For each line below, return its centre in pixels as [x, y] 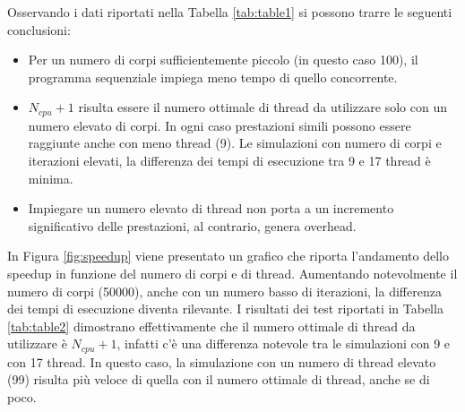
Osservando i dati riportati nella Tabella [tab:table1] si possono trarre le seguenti [230, 12]
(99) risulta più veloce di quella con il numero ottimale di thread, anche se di [219, 379]
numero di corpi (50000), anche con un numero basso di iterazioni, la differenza [224, 291]
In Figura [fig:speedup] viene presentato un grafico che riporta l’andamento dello [228, 256]
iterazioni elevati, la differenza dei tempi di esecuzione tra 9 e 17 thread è [229, 161]
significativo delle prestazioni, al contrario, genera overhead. [192, 225]
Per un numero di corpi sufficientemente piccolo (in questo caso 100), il [223, 60]
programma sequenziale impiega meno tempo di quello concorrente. [213, 77]
